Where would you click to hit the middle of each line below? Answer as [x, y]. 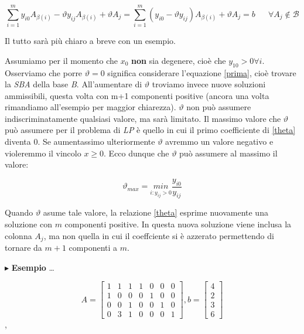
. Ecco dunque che [136, 153]
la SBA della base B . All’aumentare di [74, 84]
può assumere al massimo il [228, 153]
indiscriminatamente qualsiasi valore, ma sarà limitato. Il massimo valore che [143, 118]
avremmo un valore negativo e [219, 142]
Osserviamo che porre [44, 72]
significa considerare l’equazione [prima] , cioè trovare [202, 72]
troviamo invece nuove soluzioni [209, 84]
